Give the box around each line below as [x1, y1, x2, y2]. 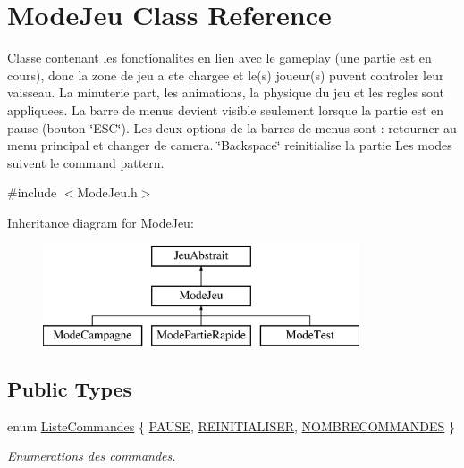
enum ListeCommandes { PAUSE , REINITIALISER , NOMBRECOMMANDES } [7, 416, 455, 435]
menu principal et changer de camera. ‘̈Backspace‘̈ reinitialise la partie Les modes [7, 136, 452, 155]
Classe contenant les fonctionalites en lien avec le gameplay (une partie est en [7, 48, 432, 67]
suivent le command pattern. [7, 153, 165, 171]
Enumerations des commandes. [7, 447, 176, 465]
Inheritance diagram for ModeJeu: [7, 213, 194, 231]
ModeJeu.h [77, 183, 138, 202]
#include [7, 183, 57, 202]
